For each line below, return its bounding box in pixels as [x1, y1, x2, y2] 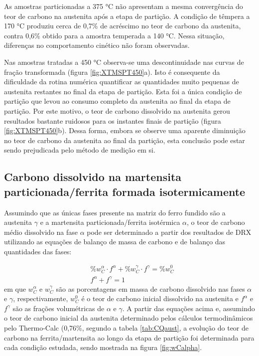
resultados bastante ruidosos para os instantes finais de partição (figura [4, 115, 221, 126]
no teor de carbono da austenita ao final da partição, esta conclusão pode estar [4, 135, 245, 145]
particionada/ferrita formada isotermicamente [4, 183, 246, 199]
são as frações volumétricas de [12, 303, 105, 313]
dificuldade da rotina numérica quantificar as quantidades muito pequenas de [4, 76, 239, 87]
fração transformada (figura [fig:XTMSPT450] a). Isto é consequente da [4, 66, 220, 77]
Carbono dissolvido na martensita [4, 169, 182, 184]
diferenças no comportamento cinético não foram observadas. [4, 40, 190, 50]
